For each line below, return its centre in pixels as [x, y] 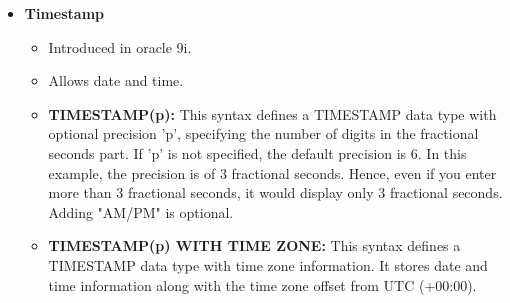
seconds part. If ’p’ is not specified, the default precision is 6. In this [257, 152]
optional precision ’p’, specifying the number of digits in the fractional [263, 133]
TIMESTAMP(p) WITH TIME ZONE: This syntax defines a [254, 245]
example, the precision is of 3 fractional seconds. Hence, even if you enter [272, 172]
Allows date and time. [116, 80]
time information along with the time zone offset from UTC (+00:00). [262, 284]
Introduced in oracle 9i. [120, 46]
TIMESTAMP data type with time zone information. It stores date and [268, 264]
